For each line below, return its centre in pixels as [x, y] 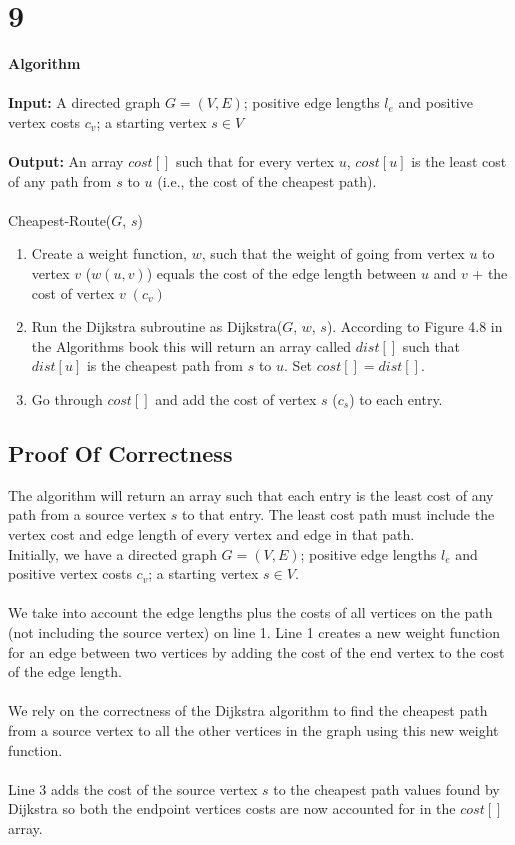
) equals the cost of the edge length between [281, 273]
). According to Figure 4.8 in [414, 326]
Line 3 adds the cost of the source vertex [133, 788]
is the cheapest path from [165, 365]
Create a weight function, [109, 253]
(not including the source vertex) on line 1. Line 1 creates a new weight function [254, 631]
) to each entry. [396, 399]
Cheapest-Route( [60, 219]
